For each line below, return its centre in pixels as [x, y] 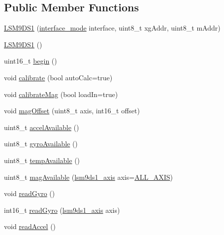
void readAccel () [30, 226]
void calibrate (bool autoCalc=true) [58, 77]
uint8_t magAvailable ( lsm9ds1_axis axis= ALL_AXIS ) [88, 177]
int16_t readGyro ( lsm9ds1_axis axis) [62, 210]
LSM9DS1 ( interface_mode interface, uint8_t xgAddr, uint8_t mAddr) [112, 28]
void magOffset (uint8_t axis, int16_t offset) [72, 111]
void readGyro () [30, 193]
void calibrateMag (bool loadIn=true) [61, 94]
